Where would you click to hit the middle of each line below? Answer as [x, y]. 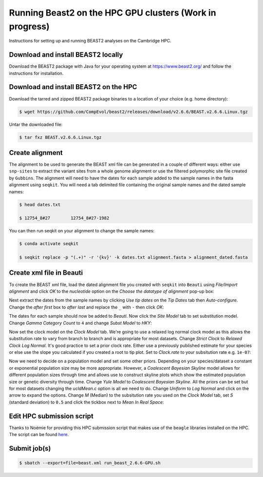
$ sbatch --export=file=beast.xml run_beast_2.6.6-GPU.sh [90, 463]
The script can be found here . [39, 435]
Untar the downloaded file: [36, 124]
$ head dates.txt [40, 204]
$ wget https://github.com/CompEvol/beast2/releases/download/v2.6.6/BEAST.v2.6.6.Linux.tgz [133, 112]
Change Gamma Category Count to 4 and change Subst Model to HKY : [80, 323]
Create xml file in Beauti [46, 273]
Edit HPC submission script [51, 416]
